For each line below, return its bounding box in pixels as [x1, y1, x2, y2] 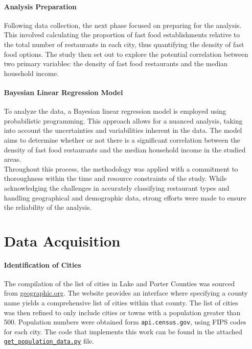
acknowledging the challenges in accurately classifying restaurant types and [4, 182, 229, 193]
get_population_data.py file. [4, 336, 94, 346]
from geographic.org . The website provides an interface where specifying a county [4, 288, 248, 298]
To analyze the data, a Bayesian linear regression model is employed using [4, 106, 227, 116]
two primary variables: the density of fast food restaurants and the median [4, 58, 228, 69]
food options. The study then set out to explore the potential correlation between [4, 49, 248, 59]
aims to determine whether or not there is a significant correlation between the [4, 134, 240, 145]
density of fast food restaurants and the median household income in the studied [4, 144, 246, 154]
